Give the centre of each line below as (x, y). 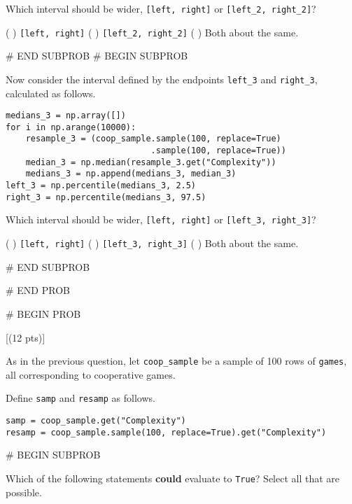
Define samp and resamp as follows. (80, 398)
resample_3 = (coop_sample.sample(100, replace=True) (153, 139)
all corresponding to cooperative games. (91, 374)
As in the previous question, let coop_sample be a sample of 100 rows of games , (176, 361)
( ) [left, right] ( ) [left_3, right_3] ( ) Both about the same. (152, 243)
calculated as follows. (51, 93)
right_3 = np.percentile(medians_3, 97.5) (106, 197)
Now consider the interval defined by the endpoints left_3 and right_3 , (162, 79)
